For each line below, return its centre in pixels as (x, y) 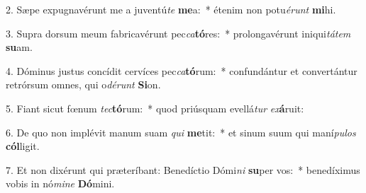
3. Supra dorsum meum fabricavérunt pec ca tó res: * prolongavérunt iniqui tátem (178, 33)
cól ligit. (23, 146)
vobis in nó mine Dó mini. (60, 183)
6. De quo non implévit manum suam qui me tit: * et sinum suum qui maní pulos (181, 132)
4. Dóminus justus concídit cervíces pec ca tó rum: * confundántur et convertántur (182, 70)
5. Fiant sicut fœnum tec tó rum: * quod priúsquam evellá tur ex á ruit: (155, 108)
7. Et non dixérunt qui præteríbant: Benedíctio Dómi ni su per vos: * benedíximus (183, 169)
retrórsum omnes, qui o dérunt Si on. (83, 84)
